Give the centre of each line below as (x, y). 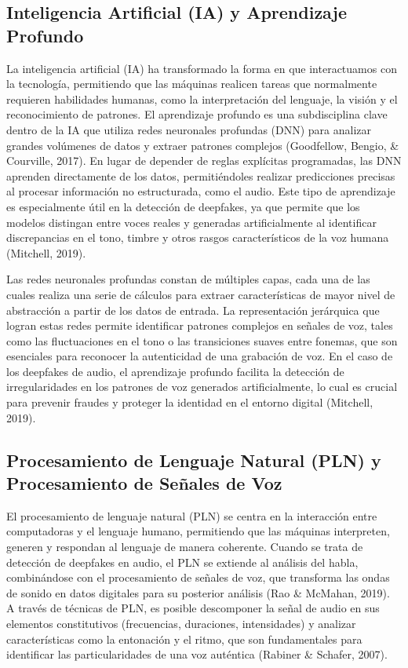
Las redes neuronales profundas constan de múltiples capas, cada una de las (188, 279)
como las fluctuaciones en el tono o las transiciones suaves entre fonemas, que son (202, 340)
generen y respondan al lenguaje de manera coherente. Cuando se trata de (185, 547)
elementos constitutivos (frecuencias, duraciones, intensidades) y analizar (181, 623)
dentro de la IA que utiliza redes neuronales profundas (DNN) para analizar (189, 129)
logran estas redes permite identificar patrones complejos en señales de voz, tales (200, 325)
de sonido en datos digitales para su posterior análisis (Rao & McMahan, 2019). (198, 592)
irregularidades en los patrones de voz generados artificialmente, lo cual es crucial (202, 387)
